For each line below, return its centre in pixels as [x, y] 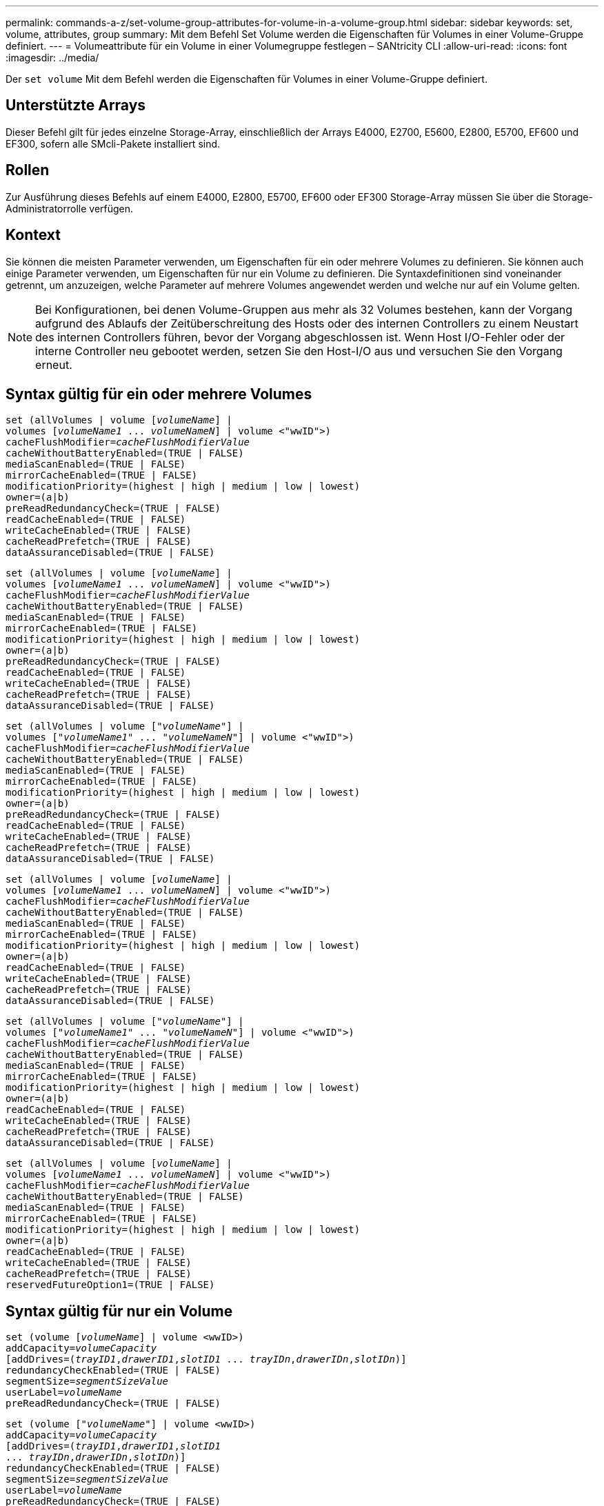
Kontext [33, 235]
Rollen [28, 170]
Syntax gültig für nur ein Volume [119, 1311]
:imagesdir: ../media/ [52, 58]
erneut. [54, 364]
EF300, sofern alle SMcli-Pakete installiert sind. [113, 143]
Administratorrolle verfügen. [70, 208]
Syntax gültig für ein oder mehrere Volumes [159, 394]
